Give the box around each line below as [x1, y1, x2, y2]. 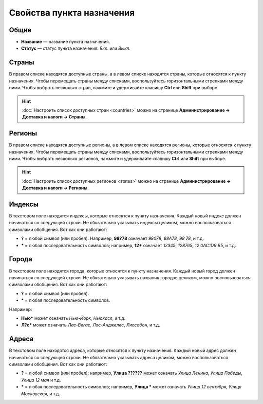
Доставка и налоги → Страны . [22, 114, 87, 120]
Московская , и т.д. [21, 390, 60, 397]
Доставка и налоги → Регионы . [22, 185, 89, 191]
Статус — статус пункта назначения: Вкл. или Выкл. [21, 45, 131, 51]
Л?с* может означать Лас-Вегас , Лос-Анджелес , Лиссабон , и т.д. [21, 322, 160, 328]
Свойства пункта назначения [9, 7, 135, 18]
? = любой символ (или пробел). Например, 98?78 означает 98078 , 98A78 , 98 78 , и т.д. [21, 235, 204, 241]
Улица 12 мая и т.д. [21, 377, 61, 383]
